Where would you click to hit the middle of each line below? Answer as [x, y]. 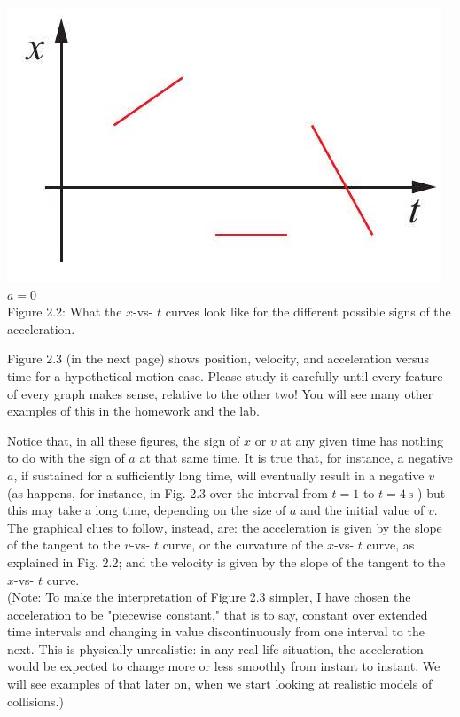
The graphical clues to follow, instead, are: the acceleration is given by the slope [225, 527]
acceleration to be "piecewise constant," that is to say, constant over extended [218, 614]
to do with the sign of [66, 458]
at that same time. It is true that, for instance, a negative [296, 458]
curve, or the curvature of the [243, 545]
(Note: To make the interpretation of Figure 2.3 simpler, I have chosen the [209, 597]
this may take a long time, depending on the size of [147, 510]
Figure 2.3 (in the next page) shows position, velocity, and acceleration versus [218, 358]
